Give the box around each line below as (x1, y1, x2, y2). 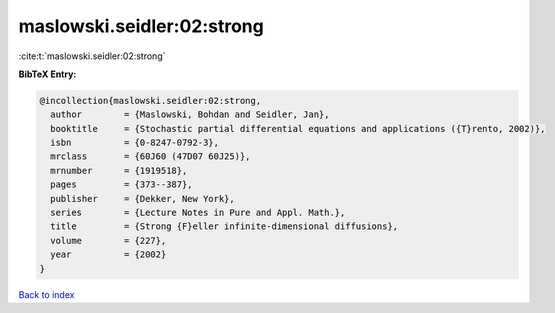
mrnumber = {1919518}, (50, 165, 188, 176)
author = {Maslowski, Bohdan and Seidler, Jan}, (50, 109, 330, 120)
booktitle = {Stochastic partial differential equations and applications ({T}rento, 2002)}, (50, 123, 546, 134)
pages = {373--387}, (50, 179, 194, 190)
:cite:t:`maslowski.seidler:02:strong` (18, 50, 166, 62)
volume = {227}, (50, 235, 167, 246)
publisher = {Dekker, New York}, (50, 193, 235, 204)
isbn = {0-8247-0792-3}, (50, 137, 220, 149)
